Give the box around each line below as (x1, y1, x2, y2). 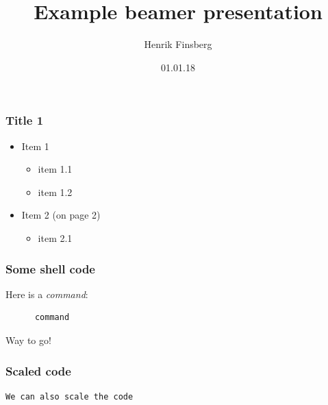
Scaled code (5, 362, 71, 379)
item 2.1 (38, 230, 73, 245)
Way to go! (5, 332, 51, 347)
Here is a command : (5, 286, 88, 301)
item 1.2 (38, 184, 73, 199)
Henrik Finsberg (144, 37, 212, 51)
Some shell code (5, 260, 95, 277)
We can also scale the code (5, 391, 134, 402)
